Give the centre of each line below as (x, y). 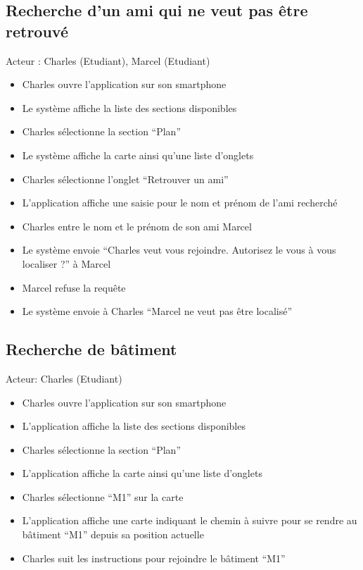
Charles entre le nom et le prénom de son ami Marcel (137, 226)
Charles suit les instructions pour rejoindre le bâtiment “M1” (154, 558)
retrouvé (37, 31)
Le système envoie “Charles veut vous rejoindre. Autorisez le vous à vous (179, 250)
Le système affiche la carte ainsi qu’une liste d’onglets (138, 155)
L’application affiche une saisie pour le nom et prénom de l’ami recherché (180, 203)
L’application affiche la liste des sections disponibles (134, 426)
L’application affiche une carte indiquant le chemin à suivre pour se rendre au (190, 520)
